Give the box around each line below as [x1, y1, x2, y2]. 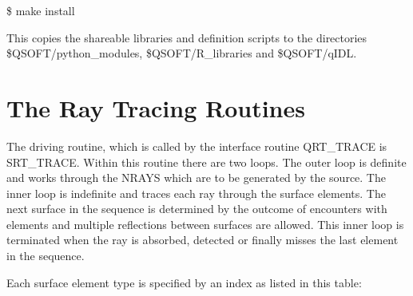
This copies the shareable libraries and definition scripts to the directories [6, 29, 367, 45]
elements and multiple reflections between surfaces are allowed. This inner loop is [6, 215, 404, 232]
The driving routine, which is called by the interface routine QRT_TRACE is [6, 137, 387, 154]
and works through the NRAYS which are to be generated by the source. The [6, 169, 386, 186]
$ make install [6, 2, 75, 18]
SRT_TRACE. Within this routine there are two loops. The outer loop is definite [6, 153, 407, 170]
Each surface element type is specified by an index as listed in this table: [6, 274, 362, 290]
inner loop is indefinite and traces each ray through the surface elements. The [6, 184, 386, 201]
